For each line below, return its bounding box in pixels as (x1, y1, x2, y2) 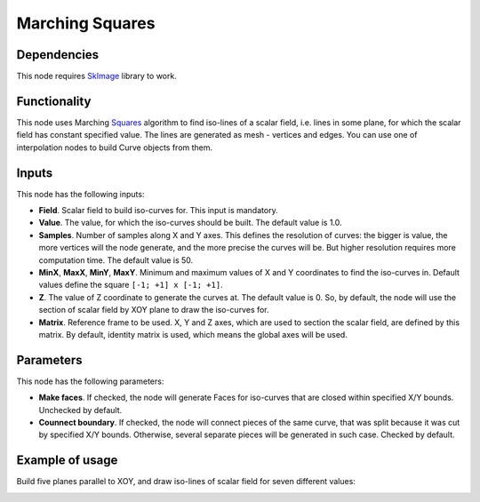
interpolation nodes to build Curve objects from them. (16, 142, 213, 153)
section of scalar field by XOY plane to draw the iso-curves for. (38, 305, 270, 315)
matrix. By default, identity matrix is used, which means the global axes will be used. (38, 329, 348, 339)
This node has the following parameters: (16, 376, 164, 386)
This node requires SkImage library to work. (16, 71, 177, 82)
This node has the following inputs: (16, 188, 145, 199)
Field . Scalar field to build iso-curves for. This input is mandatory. (38, 205, 279, 216)
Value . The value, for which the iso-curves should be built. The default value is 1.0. (38, 218, 342, 228)
